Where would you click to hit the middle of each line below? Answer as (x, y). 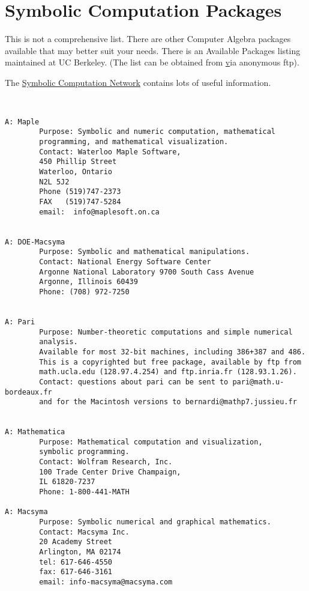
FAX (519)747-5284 (80, 202)
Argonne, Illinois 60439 (88, 282)
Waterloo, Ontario (76, 172)
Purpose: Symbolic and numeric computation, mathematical (157, 132)
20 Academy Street (76, 542)
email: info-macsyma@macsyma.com (106, 582)
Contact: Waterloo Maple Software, (110, 152)
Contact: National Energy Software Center (125, 262)
